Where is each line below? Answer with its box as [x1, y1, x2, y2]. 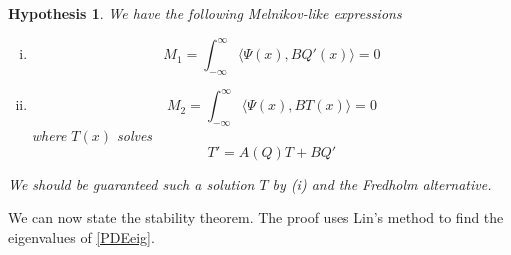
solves [117, 125, 153, 146]
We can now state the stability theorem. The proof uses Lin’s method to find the [8, 207, 504, 228]
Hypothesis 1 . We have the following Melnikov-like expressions [8, 3, 402, 23]
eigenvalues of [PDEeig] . [8, 226, 155, 247]
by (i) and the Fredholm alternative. [272, 173, 492, 194]
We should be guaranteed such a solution [8, 173, 255, 194]
